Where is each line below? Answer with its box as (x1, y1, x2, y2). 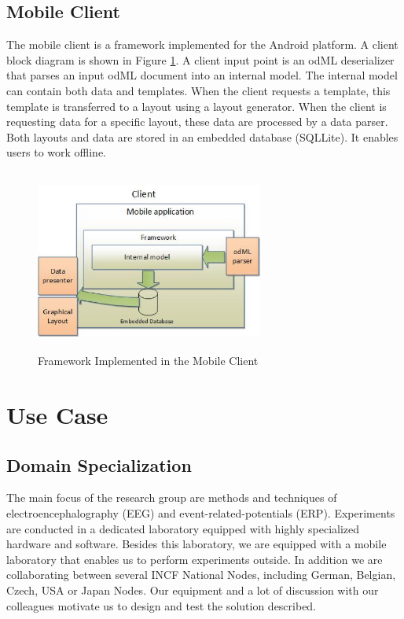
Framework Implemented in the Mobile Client (38, 352, 259, 369)
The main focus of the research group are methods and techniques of (6, 489, 337, 506)
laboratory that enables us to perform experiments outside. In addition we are (6, 551, 383, 567)
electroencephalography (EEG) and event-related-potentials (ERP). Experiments (6, 505, 395, 521)
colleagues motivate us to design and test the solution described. (6, 597, 317, 613)
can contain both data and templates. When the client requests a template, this (6, 82, 391, 98)
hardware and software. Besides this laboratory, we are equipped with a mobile (6, 536, 387, 552)
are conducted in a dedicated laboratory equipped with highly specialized (6, 520, 360, 536)
